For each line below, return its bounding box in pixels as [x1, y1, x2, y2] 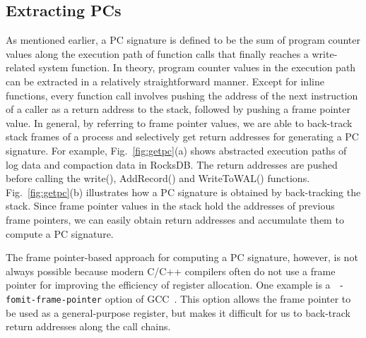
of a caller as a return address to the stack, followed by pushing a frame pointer [6, 102, 350, 116]
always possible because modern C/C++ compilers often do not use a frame [6, 263, 336, 278]
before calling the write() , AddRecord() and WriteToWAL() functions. [6, 171, 310, 186]
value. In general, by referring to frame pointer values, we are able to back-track [6, 115, 353, 130]
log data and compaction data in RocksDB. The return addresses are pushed [6, 157, 338, 171]
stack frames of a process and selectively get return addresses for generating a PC [6, 129, 359, 144]
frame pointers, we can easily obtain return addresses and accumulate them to [6, 212, 344, 227]
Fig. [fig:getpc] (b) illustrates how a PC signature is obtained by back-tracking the [6, 184, 361, 199]
